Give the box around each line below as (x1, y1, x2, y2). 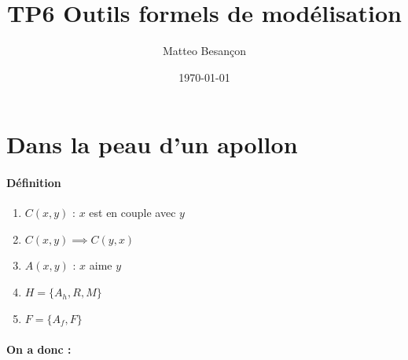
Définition (6, 174, 61, 191)
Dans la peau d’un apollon (6, 128, 298, 160)
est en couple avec (89, 204, 176, 221)
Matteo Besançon (162, 42, 247, 59)
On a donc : (6, 340, 72, 357)
